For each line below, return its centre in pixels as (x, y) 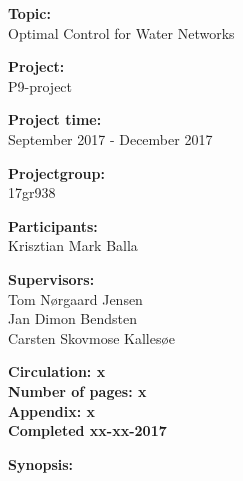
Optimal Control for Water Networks (121, 32)
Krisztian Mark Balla (73, 245)
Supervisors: (51, 278)
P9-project (40, 85)
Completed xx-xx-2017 (87, 430)
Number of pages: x (77, 390)
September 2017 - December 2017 (110, 138)
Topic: (29, 13)
